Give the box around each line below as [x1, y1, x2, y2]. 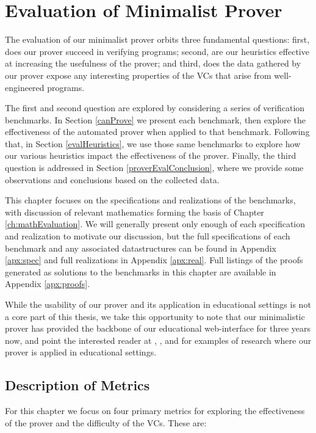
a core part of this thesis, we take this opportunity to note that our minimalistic [5, 310, 305, 322]
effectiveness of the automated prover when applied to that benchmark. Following [5, 125, 310, 138]
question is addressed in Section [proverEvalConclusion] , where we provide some [5, 161, 304, 174]
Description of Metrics [5, 376, 150, 395]
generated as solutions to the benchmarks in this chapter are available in [5, 265, 276, 278]
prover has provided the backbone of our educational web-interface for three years [5, 322, 311, 335]
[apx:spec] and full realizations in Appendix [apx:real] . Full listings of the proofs [5, 253, 303, 266]
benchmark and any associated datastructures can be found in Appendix [5, 241, 276, 254]
